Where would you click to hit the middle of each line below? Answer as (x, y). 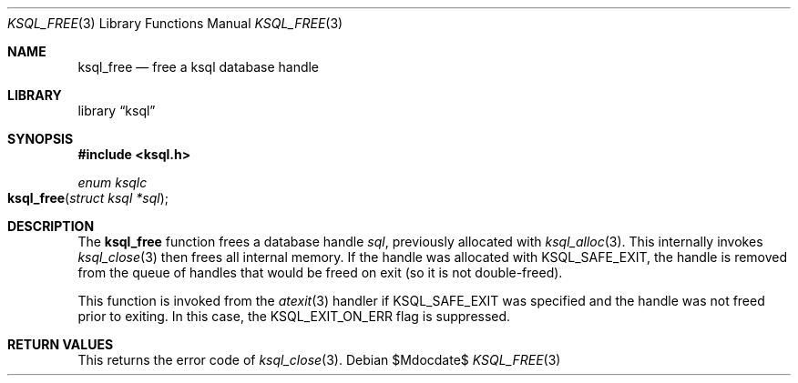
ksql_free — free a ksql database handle (199, 67)
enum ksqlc (113, 182)
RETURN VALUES (61, 344)
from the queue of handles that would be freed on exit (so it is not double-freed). (320, 272)
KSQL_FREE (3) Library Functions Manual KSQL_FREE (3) (175, 23)
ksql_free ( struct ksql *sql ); (88, 198)
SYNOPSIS (41, 139)
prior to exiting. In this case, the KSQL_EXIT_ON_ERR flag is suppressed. (294, 316)
